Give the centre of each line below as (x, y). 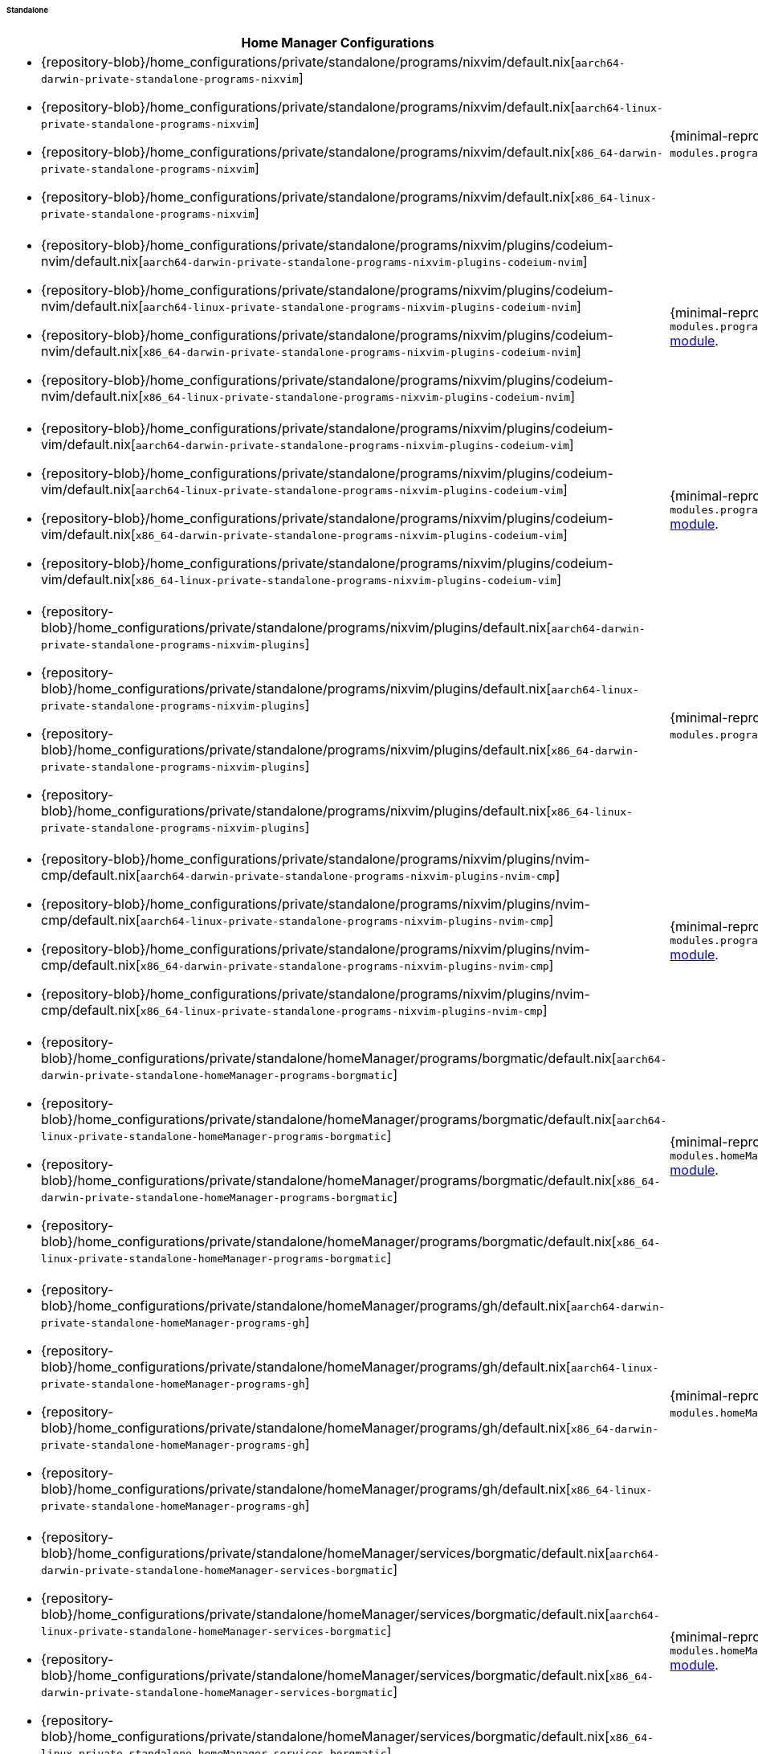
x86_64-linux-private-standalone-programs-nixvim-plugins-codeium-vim (346, 580)
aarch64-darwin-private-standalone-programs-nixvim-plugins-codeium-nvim (363, 262)
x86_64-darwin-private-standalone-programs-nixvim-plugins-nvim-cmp (344, 966)
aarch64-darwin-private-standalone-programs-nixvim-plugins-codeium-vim (352, 445)
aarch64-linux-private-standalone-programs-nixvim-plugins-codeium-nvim (360, 307)
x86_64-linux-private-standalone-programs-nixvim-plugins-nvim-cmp (341, 1011)
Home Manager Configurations (338, 42)
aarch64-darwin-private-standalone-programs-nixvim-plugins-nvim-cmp (348, 876)
